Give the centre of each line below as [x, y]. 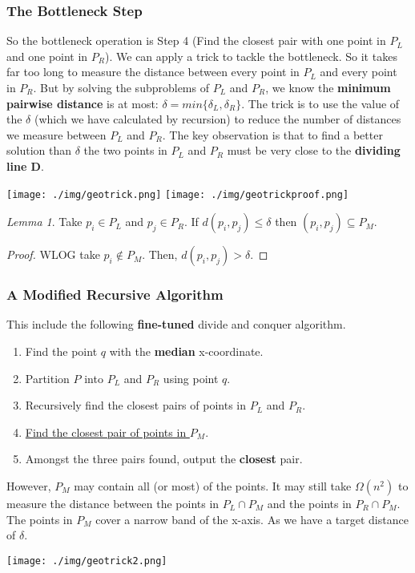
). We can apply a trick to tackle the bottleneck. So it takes [251, 56]
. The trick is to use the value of [320, 103]
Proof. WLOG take [53, 254]
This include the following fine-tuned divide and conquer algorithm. [176, 324]
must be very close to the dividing [314, 150]
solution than [39, 150]
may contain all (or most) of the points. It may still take [213, 486]
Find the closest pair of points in [106, 432]
